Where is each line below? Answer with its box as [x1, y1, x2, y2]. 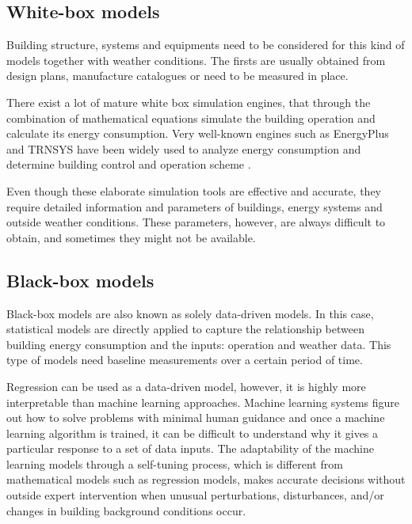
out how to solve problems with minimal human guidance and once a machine [6, 409, 385, 426]
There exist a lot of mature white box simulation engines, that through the [6, 93, 371, 110]
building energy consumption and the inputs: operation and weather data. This [6, 336, 391, 352]
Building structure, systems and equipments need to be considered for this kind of [6, 36, 405, 53]
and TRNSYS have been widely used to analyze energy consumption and [6, 140, 361, 157]
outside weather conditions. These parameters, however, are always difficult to [6, 214, 386, 230]
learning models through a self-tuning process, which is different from [6, 455, 343, 472]
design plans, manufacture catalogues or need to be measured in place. [6, 67, 349, 84]
